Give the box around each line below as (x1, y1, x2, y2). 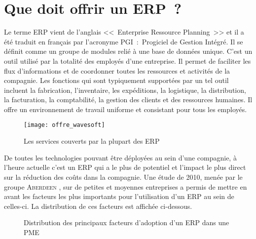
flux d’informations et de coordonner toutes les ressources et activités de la (4, 65, 230, 76)
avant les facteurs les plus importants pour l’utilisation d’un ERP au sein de (4, 191, 234, 201)
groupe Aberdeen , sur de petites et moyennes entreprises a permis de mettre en (4, 181, 247, 192)
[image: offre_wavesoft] (24, 121, 105, 129)
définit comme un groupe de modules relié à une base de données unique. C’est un (4, 46, 253, 56)
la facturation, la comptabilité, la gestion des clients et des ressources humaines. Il (4, 94, 253, 105)
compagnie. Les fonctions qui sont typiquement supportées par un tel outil (4, 75, 229, 85)
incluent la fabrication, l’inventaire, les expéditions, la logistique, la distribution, (4, 84, 246, 95)
